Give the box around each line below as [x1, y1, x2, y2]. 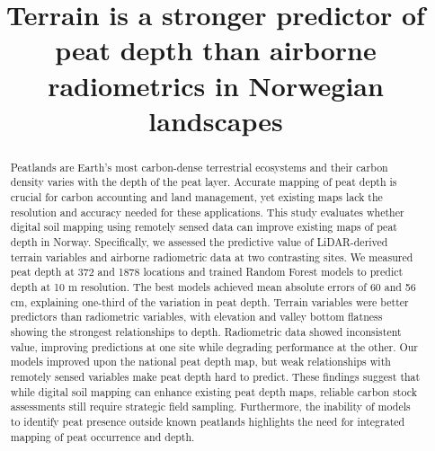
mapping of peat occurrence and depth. [10, 429, 195, 444]
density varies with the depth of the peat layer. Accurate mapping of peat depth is [10, 174, 397, 190]
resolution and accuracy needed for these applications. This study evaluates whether [10, 204, 404, 219]
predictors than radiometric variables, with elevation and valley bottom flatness [10, 309, 383, 324]
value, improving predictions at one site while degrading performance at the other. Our [10, 339, 419, 354]
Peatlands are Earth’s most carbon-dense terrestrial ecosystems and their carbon [10, 159, 388, 174]
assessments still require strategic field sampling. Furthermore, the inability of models [10, 399, 411, 414]
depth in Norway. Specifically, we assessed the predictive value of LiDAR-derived [10, 234, 388, 250]
